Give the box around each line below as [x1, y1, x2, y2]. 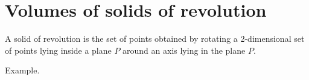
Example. [5, 64, 40, 76]
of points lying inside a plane [5, 44, 112, 56]
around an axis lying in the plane [123, 44, 246, 56]
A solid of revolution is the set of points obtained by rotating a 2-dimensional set [5, 32, 305, 45]
